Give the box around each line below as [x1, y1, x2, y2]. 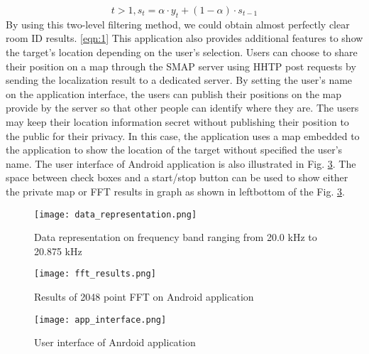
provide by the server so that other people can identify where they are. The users [6, 100, 359, 115]
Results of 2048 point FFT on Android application [34, 289, 254, 304]
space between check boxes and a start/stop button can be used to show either [6, 170, 348, 185]
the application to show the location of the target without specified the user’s [6, 142, 343, 157]
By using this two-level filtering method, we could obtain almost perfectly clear [6, 16, 350, 31]
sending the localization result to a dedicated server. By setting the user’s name [6, 73, 353, 87]
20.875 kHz [34, 243, 82, 258]
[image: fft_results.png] [34, 269, 156, 279]
